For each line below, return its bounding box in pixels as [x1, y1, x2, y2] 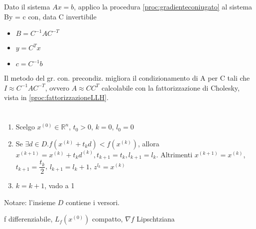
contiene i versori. [66, 197, 120, 207]
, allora [137, 138, 159, 148]
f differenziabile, [4, 214, 53, 224]
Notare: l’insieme [4, 197, 56, 207]
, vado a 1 [44, 180, 75, 191]
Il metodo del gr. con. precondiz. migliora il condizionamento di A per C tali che [4, 73, 250, 83]
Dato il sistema [4, 1, 50, 11]
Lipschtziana [136, 214, 175, 224]
